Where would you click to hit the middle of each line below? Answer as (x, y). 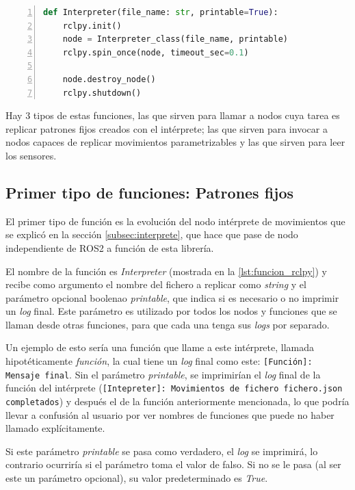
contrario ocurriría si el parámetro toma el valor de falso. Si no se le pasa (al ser (173, 464)
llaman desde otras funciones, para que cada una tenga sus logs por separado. (168, 324)
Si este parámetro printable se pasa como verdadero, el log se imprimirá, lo (162, 451)
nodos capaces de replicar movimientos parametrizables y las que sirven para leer (175, 142)
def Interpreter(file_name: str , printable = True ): (161, 12)
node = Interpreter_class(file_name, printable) (175, 39)
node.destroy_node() (109, 79)
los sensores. (31, 155)
